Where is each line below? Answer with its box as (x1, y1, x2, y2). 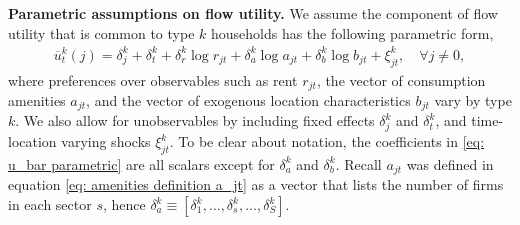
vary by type (434, 89, 512, 110)
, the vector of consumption (316, 69, 486, 90)
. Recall (335, 153, 382, 174)
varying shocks (61, 131, 151, 152)
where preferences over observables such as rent (8, 69, 298, 90)
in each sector (8, 194, 92, 214)
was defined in (406, 153, 494, 174)
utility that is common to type (8, 22, 195, 43)
